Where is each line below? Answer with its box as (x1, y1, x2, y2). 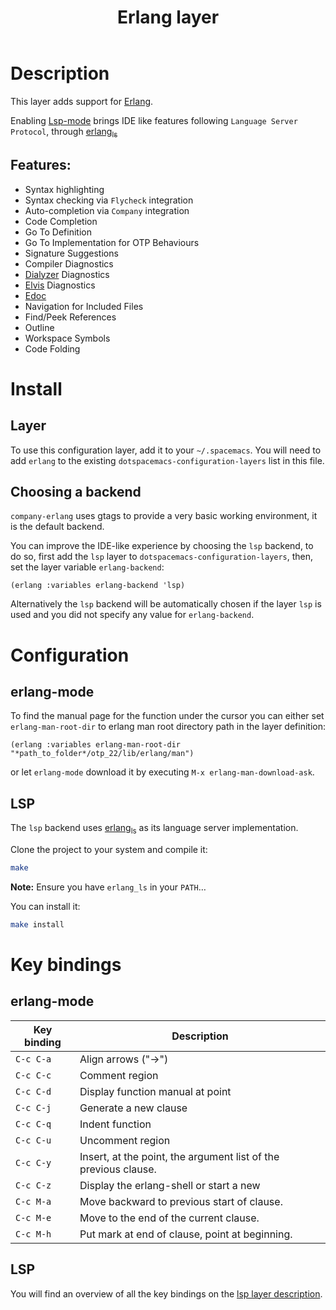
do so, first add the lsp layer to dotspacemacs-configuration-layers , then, (10, 551, 314, 563)
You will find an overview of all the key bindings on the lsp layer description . (10, 1287, 323, 1300)
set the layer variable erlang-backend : (10, 561, 165, 573)
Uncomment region (79, 1133, 171, 1147)
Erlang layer (116, 6, 220, 29)
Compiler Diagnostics (24, 257, 114, 270)
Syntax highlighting (24, 183, 105, 195)
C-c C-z (15, 1179, 52, 1191)
